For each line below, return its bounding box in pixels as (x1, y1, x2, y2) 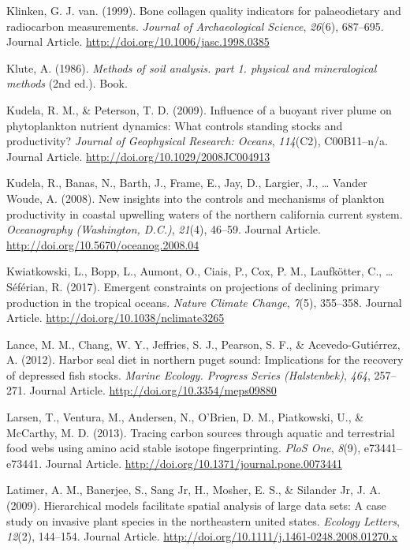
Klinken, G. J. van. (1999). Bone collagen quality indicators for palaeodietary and (6, 2, 401, 18)
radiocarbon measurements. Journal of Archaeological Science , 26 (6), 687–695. (6, 17, 384, 34)
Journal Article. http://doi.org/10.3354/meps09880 (29, 382, 277, 398)
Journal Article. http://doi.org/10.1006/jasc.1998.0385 (6, 33, 270, 50)
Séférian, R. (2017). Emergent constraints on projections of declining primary (6, 278, 380, 294)
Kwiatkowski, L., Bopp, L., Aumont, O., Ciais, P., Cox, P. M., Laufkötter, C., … (6, 263, 393, 279)
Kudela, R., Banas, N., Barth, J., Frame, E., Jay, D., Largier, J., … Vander (6, 174, 367, 191)
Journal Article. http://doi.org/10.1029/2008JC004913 (6, 148, 270, 164)
